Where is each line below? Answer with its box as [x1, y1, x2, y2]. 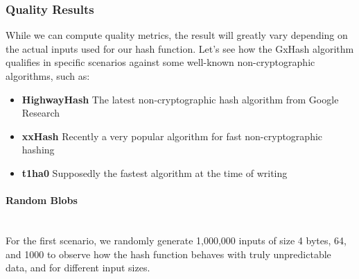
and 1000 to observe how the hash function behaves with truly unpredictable [6, 246, 331, 261]
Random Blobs [6, 193, 78, 208]
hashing [21, 142, 55, 157]
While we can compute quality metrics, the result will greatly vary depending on [6, 28, 348, 42]
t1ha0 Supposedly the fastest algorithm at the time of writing [21, 165, 288, 180]
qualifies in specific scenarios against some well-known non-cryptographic [6, 55, 315, 69]
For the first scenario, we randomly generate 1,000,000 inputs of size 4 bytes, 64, [6, 232, 347, 247]
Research [21, 105, 60, 120]
